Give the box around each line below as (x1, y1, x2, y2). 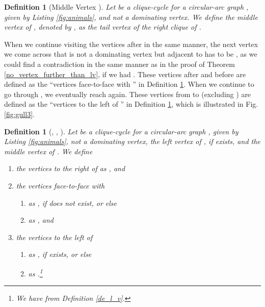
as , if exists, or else (28, 249, 92, 259)
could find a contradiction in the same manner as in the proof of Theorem (4, 58, 235, 69)
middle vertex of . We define (4, 146, 93, 156)
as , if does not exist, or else (28, 197, 117, 208)
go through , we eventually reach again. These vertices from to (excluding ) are (4, 88, 251, 99)
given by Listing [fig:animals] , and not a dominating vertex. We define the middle (4, 11, 258, 22)
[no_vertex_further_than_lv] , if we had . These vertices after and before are (4, 68, 246, 79)
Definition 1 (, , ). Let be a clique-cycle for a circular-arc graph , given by (4, 126, 238, 136)
